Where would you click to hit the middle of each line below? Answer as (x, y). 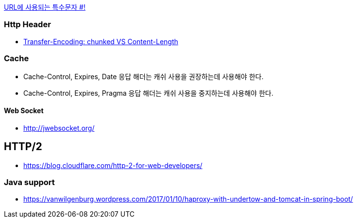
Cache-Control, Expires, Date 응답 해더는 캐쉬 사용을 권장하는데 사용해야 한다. (144, 76)
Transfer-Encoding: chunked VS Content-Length (101, 41)
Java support (29, 182)
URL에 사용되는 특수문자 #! (45, 7)
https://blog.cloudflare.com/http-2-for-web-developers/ (113, 165)
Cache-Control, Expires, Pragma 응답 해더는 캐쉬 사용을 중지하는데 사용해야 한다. (148, 93)
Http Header (27, 25)
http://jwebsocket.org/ (59, 128)
